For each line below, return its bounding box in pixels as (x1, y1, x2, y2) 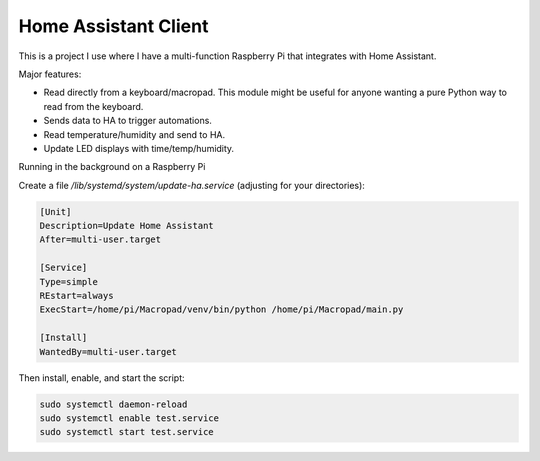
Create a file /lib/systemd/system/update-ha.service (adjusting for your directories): (18, 179, 365, 191)
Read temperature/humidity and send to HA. (43, 128, 225, 140)
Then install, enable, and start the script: (18, 371, 185, 384)
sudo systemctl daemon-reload (39, 398, 188, 410)
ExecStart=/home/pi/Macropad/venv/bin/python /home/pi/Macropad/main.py (39, 304, 404, 315)
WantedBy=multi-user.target (39, 346, 177, 357)
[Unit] (39, 206, 72, 217)
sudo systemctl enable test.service (39, 412, 220, 424)
